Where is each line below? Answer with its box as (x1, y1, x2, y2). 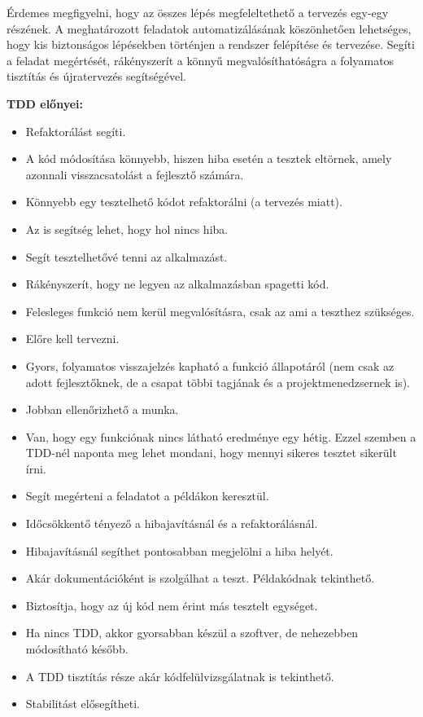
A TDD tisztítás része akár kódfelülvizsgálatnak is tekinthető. (25, 667, 334, 684)
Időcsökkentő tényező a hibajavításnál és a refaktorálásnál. (25, 515, 318, 532)
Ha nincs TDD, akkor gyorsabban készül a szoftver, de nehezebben (25, 624, 359, 641)
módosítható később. (25, 640, 129, 658)
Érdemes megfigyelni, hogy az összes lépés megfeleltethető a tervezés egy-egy (7, 4, 389, 20)
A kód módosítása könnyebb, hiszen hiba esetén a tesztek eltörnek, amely (25, 150, 392, 167)
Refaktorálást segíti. (25, 122, 126, 139)
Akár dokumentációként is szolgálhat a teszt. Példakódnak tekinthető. (25, 570, 375, 587)
